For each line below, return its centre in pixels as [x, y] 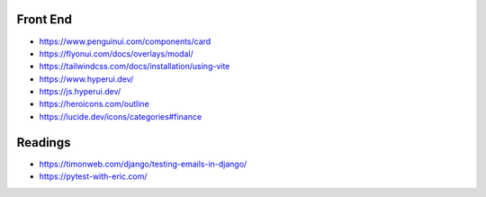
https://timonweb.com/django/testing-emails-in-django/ [143, 164]
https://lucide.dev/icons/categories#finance [121, 116]
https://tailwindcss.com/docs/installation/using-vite [135, 67]
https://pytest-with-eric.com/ [93, 176]
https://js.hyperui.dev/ [80, 92]
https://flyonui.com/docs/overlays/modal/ [116, 53]
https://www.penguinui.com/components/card [125, 41]
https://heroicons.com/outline [94, 104]
